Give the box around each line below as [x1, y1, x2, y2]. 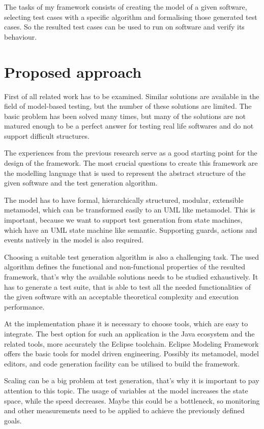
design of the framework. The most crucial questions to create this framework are [4, 158, 258, 168]
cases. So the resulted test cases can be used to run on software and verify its [4, 21, 245, 32]
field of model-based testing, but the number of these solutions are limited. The [4, 101, 252, 111]
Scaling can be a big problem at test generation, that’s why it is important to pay [4, 375, 259, 386]
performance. [4, 301, 45, 312]
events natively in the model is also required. [4, 234, 144, 245]
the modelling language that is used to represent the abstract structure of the [4, 167, 246, 178]
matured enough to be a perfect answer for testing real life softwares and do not [4, 120, 254, 131]
